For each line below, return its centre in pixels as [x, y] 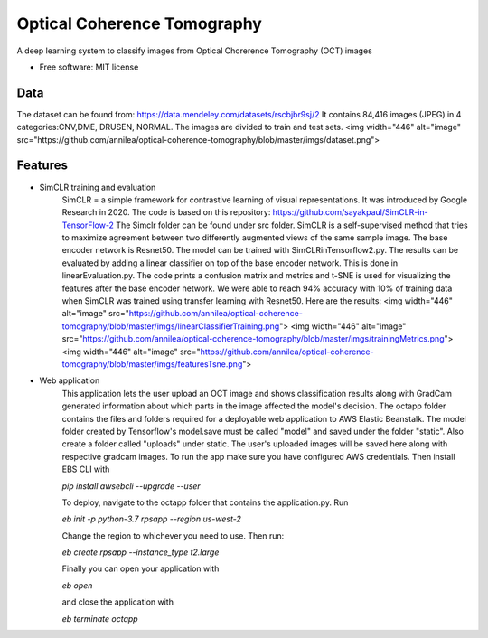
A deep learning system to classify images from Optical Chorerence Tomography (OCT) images [194, 51]
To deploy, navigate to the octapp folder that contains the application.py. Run [205, 502]
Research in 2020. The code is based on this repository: [166, 212]
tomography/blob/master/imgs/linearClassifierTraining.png [171, 326]
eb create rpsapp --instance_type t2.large [141, 552]
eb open [77, 585]
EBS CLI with [86, 469]
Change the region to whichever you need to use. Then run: [173, 535]
